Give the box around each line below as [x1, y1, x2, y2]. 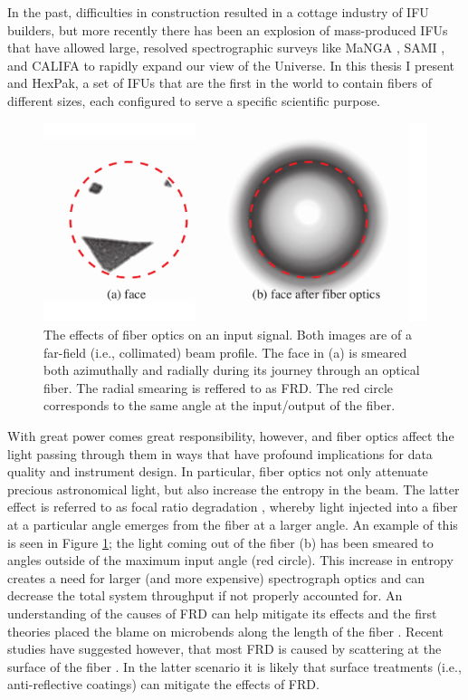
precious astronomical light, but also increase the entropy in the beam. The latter [7, 479, 460, 498]
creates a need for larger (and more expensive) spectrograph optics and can [7, 568, 425, 587]
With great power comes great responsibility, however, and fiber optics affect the [7, 426, 454, 445]
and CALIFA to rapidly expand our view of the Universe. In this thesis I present [7, 55, 455, 74]
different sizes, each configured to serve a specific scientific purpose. [7, 91, 381, 110]
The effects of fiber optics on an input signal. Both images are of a [43, 325, 412, 344]
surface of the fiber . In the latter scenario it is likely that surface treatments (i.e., [7, 657, 462, 676]
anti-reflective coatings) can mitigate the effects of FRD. [7, 675, 320, 694]
